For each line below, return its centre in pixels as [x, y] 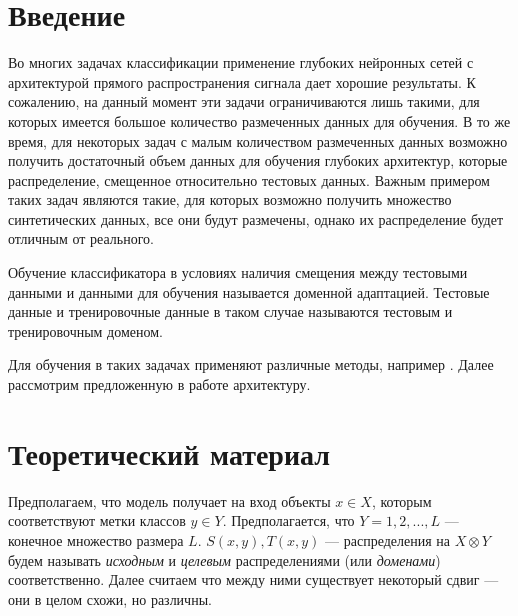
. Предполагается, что [288, 520]
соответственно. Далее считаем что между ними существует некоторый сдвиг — [253, 579]
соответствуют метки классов [97, 520]
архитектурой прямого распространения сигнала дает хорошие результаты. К [242, 81]
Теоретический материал [169, 452]
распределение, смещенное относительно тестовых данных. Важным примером [249, 179]
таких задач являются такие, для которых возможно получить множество [230, 199]
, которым [401, 500]
